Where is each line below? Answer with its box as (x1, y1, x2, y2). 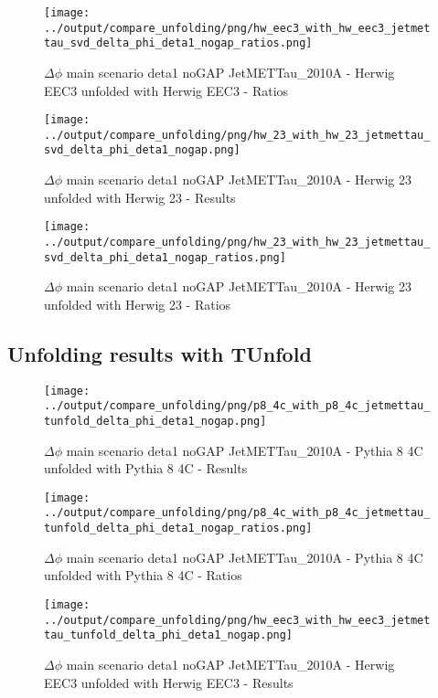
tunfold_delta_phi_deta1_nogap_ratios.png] (44, 522, 313, 535)
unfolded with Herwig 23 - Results (44, 187, 236, 206)
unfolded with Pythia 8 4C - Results (44, 459, 248, 478)
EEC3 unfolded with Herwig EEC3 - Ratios (44, 80, 289, 100)
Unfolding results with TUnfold (7, 339, 312, 367)
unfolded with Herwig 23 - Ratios (44, 294, 231, 313)
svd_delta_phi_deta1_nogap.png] (44, 143, 240, 157)
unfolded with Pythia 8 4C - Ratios (44, 566, 242, 585)
